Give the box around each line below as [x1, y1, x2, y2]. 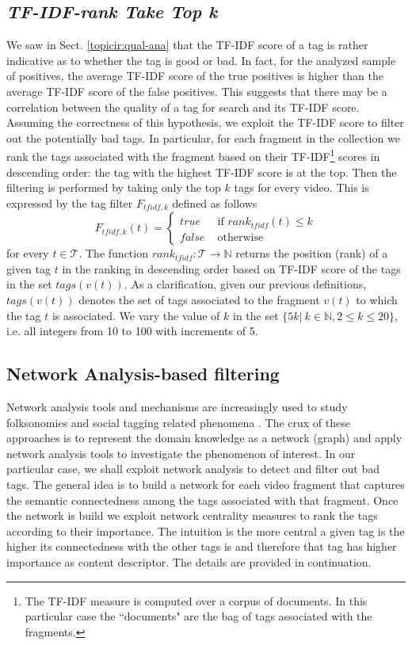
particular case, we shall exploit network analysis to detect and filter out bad [6, 460, 380, 477]
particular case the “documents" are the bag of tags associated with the [25, 608, 372, 624]
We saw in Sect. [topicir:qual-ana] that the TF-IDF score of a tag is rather [6, 36, 368, 53]
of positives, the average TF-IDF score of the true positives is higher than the [6, 67, 383, 84]
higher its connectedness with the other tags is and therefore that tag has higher [6, 538, 397, 555]
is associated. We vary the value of [51, 307, 220, 323]
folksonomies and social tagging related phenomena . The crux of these [6, 414, 350, 430]
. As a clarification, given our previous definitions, [124, 276, 367, 292]
